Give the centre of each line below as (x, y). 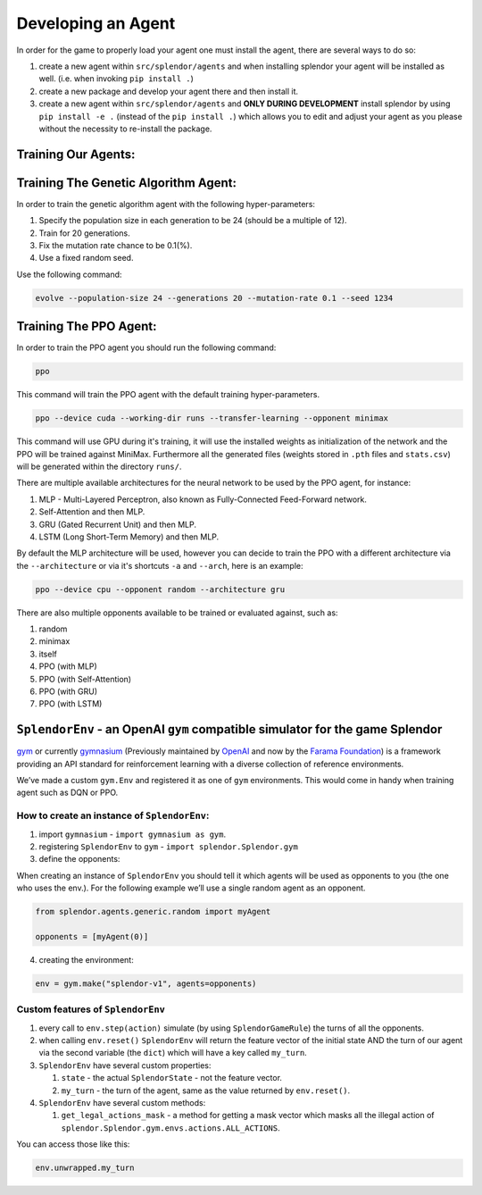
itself (48, 654)
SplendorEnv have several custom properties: (125, 1065)
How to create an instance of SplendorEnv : (113, 815)
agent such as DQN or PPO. (67, 793)
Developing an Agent (96, 23)
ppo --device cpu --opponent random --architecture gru (160, 589)
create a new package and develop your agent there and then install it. (169, 91)
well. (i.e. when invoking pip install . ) (116, 79)
